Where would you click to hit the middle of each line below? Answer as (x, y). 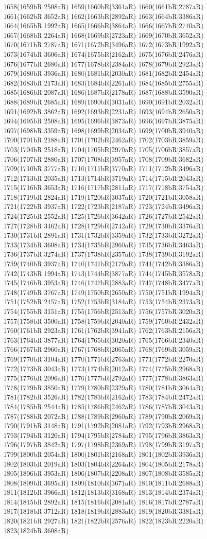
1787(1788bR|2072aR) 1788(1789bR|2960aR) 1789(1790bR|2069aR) (103, 416)
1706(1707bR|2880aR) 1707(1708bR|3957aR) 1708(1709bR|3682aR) (103, 159)
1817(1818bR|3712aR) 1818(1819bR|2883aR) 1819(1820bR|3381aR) (103, 511)
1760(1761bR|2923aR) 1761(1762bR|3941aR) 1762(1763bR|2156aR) (103, 330)
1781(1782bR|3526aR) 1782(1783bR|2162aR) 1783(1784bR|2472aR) (103, 397)
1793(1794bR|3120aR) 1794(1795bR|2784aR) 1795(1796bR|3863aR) (103, 435)
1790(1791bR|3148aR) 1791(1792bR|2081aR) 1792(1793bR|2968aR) (103, 426)
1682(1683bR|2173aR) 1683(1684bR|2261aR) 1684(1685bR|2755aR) (103, 82)
